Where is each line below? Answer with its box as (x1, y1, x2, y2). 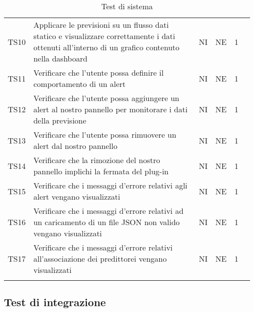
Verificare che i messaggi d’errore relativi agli (33, 180, 188, 191)
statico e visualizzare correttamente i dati (33, 30, 175, 42)
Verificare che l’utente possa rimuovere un (33, 129, 176, 140)
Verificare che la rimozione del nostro (33, 154, 160, 166)
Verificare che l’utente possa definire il (33, 67, 164, 78)
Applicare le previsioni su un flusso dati (33, 19, 169, 30)
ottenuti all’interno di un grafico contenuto (33, 42, 180, 53)
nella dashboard (33, 53, 87, 64)
